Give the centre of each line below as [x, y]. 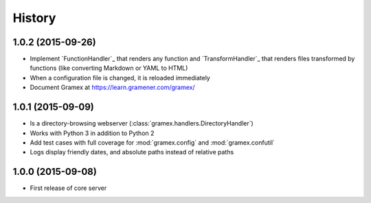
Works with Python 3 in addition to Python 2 [92, 133]
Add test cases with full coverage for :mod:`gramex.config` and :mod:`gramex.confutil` [152, 142]
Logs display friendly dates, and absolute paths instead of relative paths [132, 152]
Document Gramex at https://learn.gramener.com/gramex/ [112, 87]
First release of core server [68, 188]
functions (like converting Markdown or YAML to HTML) [109, 68]
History [34, 18]
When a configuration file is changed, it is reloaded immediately [120, 77]
